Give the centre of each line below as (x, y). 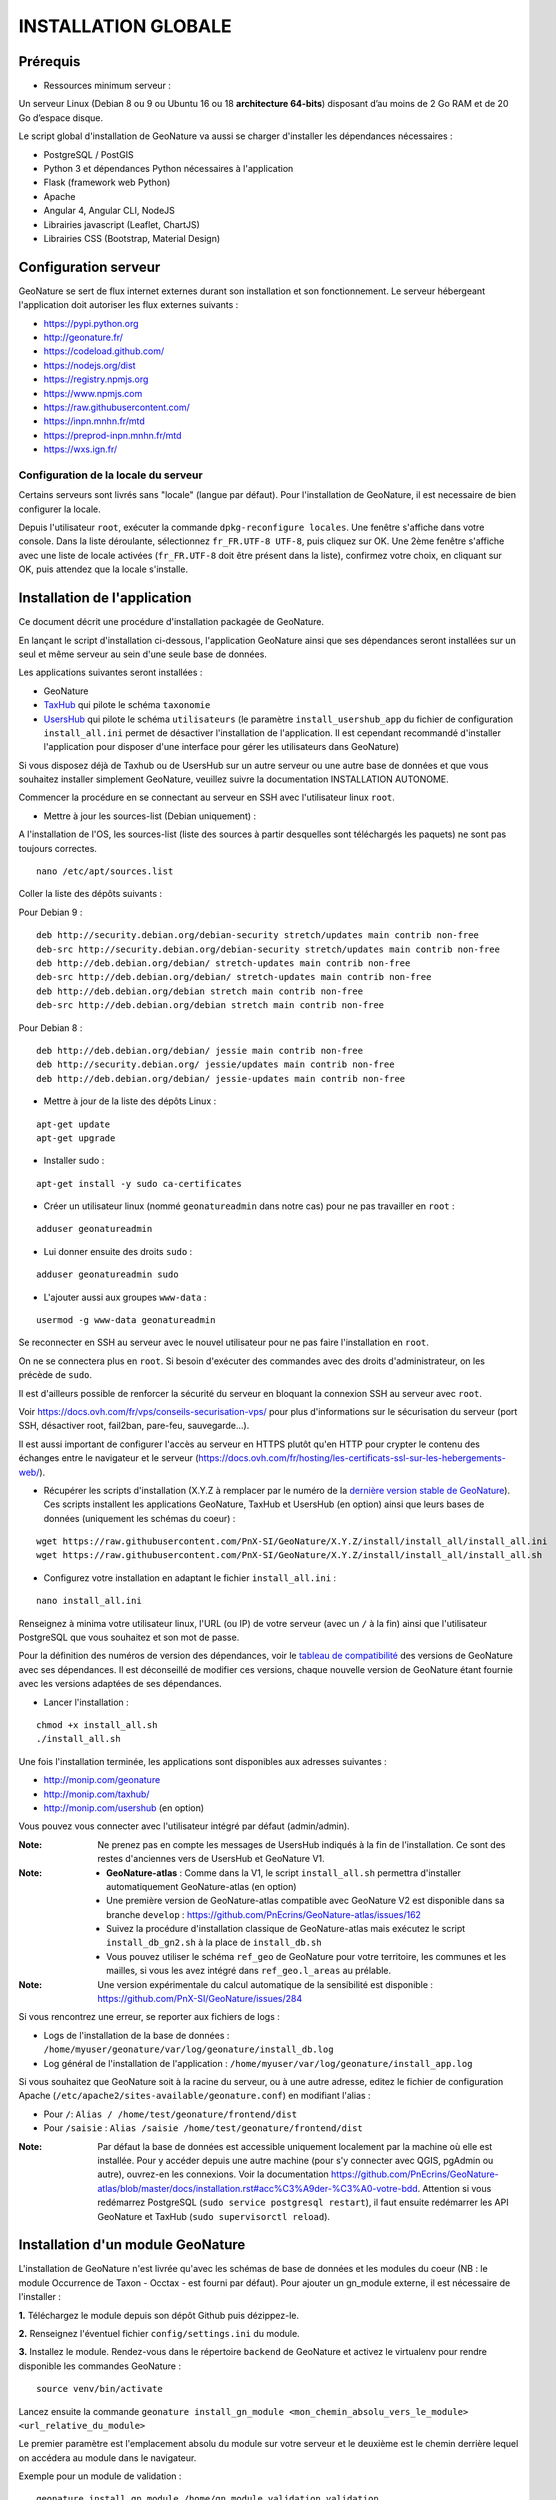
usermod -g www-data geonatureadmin (126, 1320)
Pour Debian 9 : (50, 912)
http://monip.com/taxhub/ (96, 1794)
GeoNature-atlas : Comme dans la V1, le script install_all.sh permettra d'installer (284, 1872)
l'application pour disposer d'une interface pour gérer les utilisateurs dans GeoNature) (221, 747)
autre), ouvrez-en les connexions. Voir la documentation (213, 2174)
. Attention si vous (454, 2188)
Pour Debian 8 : (50, 1027)
